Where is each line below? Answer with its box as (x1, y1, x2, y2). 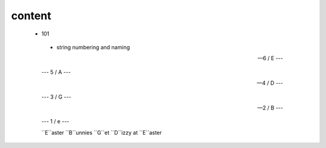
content (11, 9, 51, 22)
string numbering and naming (56, 43, 130, 51)
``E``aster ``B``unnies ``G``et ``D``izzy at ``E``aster (41, 129, 162, 136)
